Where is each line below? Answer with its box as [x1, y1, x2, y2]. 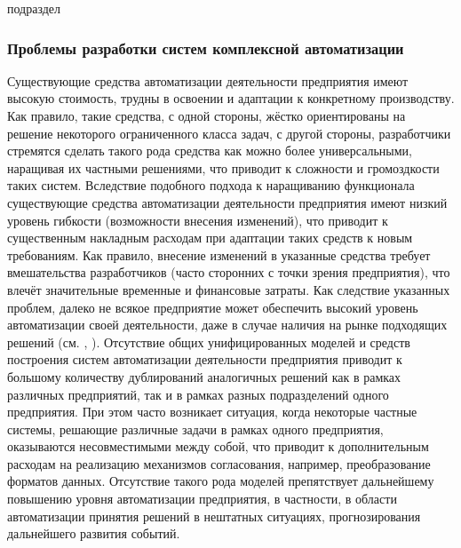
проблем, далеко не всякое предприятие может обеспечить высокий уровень [7, 298, 418, 316]
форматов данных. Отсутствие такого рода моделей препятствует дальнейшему [7, 472, 434, 490]
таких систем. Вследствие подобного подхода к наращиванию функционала [7, 176, 415, 195]
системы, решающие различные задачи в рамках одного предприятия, [7, 419, 384, 438]
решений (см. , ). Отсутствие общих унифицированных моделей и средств [7, 332, 410, 351]
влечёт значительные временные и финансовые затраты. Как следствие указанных [7, 280, 450, 298]
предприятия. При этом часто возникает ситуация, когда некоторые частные [7, 402, 417, 421]
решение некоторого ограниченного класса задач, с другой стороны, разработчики [7, 123, 451, 142]
